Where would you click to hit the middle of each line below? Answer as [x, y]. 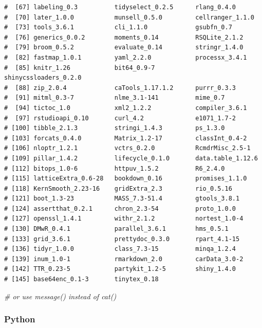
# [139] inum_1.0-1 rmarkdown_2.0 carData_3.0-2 [124, 259]
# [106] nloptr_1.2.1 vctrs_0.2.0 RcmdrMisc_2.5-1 [127, 148]
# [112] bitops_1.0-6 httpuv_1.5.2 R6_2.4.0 [115, 168]
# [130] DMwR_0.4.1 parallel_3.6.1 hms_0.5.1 [116, 229]
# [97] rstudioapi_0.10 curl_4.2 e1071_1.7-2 [120, 118]
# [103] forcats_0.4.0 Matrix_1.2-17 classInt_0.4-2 [126, 138]
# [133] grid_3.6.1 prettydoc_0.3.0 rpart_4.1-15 [122, 239]
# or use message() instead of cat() [60, 296]
